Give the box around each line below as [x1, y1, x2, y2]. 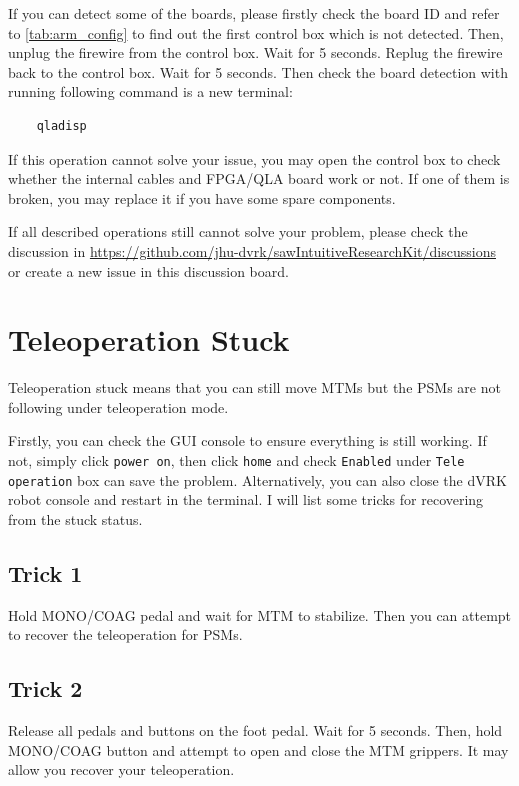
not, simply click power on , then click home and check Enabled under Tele [8, 450, 465, 471]
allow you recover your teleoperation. [8, 759, 235, 780]
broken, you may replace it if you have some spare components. [8, 187, 396, 208]
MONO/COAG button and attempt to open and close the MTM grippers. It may [8, 739, 509, 760]
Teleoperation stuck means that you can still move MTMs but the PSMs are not [8, 377, 501, 398]
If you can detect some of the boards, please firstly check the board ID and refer [8, 3, 500, 23]
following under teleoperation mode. [8, 396, 229, 417]
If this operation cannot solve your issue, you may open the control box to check [8, 148, 501, 169]
